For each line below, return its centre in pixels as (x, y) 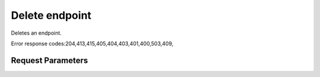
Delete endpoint (51, 15)
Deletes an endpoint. (36, 33)
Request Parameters (49, 60)
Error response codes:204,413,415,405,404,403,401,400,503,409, (92, 43)
